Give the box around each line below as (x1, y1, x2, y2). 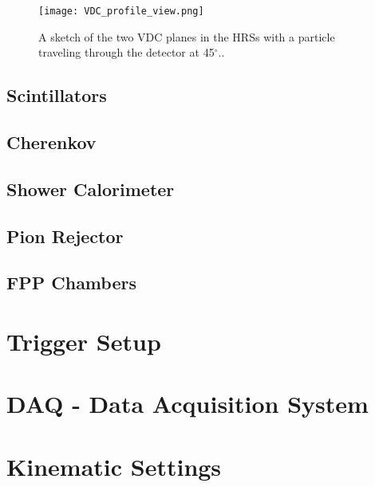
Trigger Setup (6, 324, 161, 357)
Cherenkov (6, 130, 97, 155)
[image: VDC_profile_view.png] (38, 6, 204, 17)
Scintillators (6, 83, 107, 108)
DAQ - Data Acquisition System (6, 387, 369, 420)
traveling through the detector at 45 (38, 44, 215, 61)
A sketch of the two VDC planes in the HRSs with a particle (38, 28, 335, 45)
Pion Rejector (6, 223, 124, 248)
